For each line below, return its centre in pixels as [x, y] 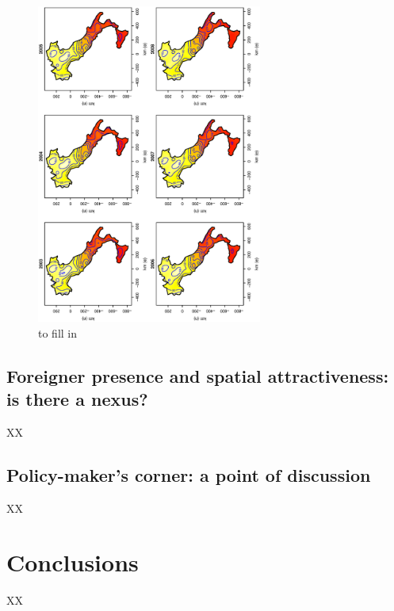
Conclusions [73, 562]
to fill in [58, 332]
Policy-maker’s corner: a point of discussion [189, 474]
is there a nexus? [77, 398]
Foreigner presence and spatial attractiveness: [198, 375]
